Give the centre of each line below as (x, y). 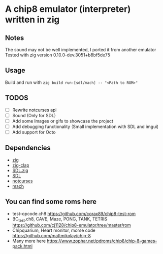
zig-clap (21, 165)
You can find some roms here (51, 202)
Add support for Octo (34, 132)
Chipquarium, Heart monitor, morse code (54, 230)
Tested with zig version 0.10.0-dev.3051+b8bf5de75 (58, 55)
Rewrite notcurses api (34, 110)
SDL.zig (20, 170)
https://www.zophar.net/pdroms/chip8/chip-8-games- (102, 241)
